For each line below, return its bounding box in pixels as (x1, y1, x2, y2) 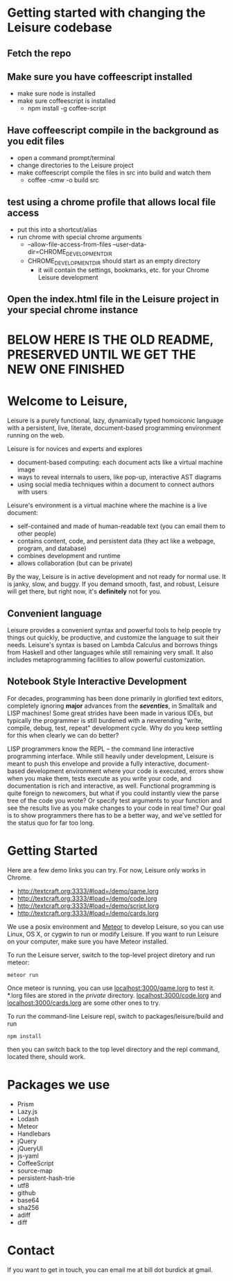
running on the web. (7, 431, 64, 440)
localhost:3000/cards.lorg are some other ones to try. (7, 998, 161, 1007)
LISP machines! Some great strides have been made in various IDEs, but (7, 708, 214, 717)
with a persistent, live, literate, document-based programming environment (7, 424, 221, 432)
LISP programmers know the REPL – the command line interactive (7, 745, 194, 753)
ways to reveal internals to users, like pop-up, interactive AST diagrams (17, 473, 222, 482)
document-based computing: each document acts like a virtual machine (17, 458, 223, 467)
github (17, 1188, 36, 1197)
